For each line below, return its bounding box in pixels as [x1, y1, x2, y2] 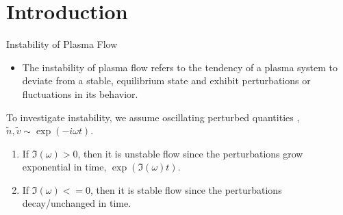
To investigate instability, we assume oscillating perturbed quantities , [6, 110, 300, 124]
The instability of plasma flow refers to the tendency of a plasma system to [22, 60, 338, 74]
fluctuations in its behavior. [22, 86, 138, 101]
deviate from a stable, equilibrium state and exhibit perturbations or [22, 73, 311, 88]
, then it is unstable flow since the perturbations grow [77, 146, 303, 160]
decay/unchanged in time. [22, 196, 131, 210]
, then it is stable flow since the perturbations [90, 182, 282, 197]
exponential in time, [22, 160, 107, 174]
